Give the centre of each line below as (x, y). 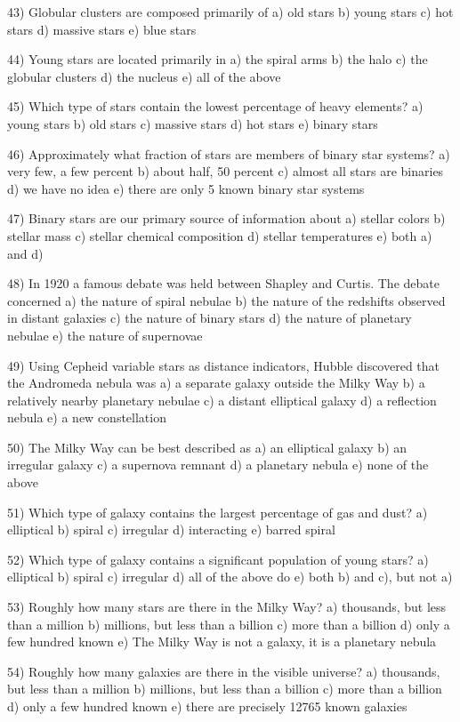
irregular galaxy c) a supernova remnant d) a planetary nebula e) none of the (218, 465)
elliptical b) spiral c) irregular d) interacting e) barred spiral (171, 529)
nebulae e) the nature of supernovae (105, 335)
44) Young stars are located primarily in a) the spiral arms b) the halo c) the (218, 59)
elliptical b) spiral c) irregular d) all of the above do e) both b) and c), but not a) (230, 577)
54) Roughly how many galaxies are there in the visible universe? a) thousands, (224, 671)
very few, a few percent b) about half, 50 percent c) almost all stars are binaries (226, 171)
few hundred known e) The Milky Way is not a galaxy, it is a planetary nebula (222, 642)
